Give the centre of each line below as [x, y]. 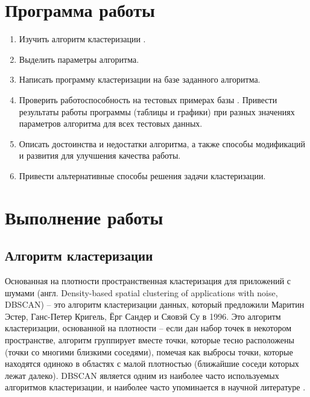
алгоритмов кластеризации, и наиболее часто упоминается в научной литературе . [155, 387]
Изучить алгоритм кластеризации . [82, 39]
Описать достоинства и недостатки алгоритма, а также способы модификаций [162, 143]
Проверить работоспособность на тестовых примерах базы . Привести [148, 99]
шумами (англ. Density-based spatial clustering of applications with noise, [141, 292]
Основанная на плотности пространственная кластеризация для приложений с [148, 281]
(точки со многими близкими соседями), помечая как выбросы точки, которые [149, 351]
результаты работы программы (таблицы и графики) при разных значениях [157, 111]
